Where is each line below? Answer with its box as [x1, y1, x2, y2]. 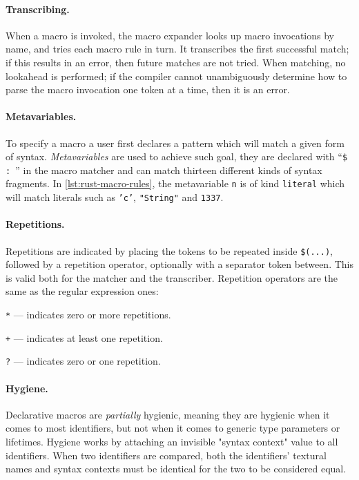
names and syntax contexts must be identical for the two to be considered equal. [6, 461, 347, 476]
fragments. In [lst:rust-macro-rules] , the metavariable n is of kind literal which [6, 176, 345, 191]
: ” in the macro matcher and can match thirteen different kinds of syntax [6, 162, 322, 177]
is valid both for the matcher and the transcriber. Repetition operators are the [6, 270, 338, 285]
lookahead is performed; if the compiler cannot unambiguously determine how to [6, 68, 347, 83]
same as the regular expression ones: [6, 284, 159, 298]
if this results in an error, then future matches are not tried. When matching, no [6, 55, 346, 69]
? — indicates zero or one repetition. [6, 354, 161, 368]
